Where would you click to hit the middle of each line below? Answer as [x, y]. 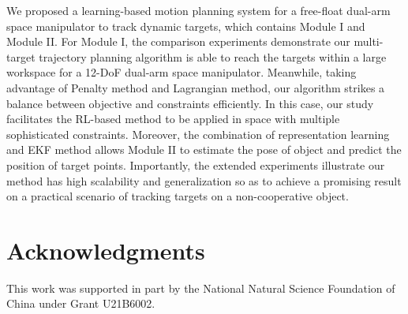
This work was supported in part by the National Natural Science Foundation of [201, 288]
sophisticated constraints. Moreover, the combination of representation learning [198, 134]
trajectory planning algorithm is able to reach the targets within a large [213, 56]
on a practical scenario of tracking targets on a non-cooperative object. [178, 196]
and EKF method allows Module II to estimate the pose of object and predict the [204, 150]
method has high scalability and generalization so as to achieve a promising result [204, 180]
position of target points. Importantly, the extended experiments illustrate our [196, 164]
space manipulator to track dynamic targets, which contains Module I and [186, 26]
